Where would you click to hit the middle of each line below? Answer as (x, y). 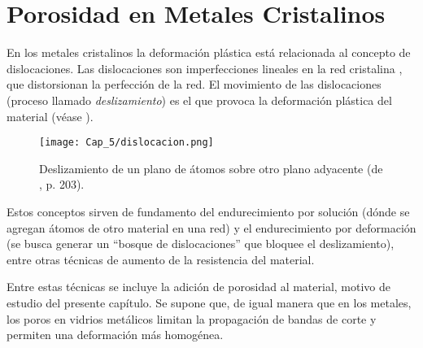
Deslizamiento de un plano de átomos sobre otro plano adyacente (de (211, 168)
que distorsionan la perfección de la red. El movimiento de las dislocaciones (194, 84)
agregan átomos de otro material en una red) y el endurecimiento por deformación (211, 227)
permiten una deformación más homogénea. (115, 335)
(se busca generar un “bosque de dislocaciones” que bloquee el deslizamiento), (201, 244)
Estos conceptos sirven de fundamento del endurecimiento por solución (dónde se (208, 211)
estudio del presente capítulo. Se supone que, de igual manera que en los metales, (209, 302)
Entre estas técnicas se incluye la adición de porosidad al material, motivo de (198, 287)
